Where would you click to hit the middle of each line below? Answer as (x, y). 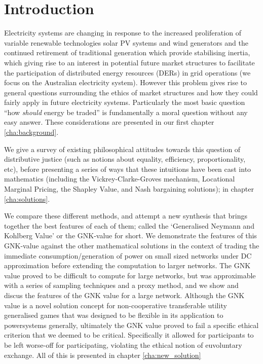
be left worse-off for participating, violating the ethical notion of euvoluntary (123, 344)
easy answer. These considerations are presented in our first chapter (109, 122)
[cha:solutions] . (27, 198)
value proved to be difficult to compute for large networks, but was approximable (130, 275)
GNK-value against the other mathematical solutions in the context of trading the (132, 245)
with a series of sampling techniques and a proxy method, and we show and (121, 285)
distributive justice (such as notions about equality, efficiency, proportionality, (125, 159)
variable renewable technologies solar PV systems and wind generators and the (126, 42)
